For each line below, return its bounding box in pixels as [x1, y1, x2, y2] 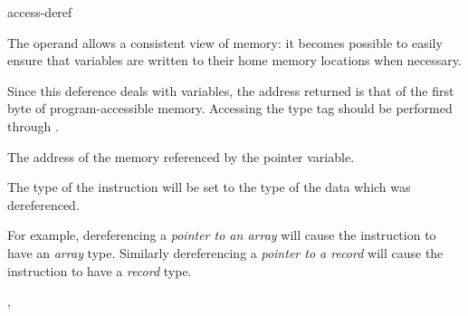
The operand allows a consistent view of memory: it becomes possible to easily [7, 33, 443, 52]
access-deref [7, 3, 72, 21]
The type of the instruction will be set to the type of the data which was [7, 177, 411, 196]
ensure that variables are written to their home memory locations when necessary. [7, 51, 462, 70]
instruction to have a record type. [7, 261, 192, 280]
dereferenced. [7, 195, 80, 214]
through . [7, 116, 59, 135]
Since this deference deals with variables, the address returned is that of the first [7, 81, 454, 100]
